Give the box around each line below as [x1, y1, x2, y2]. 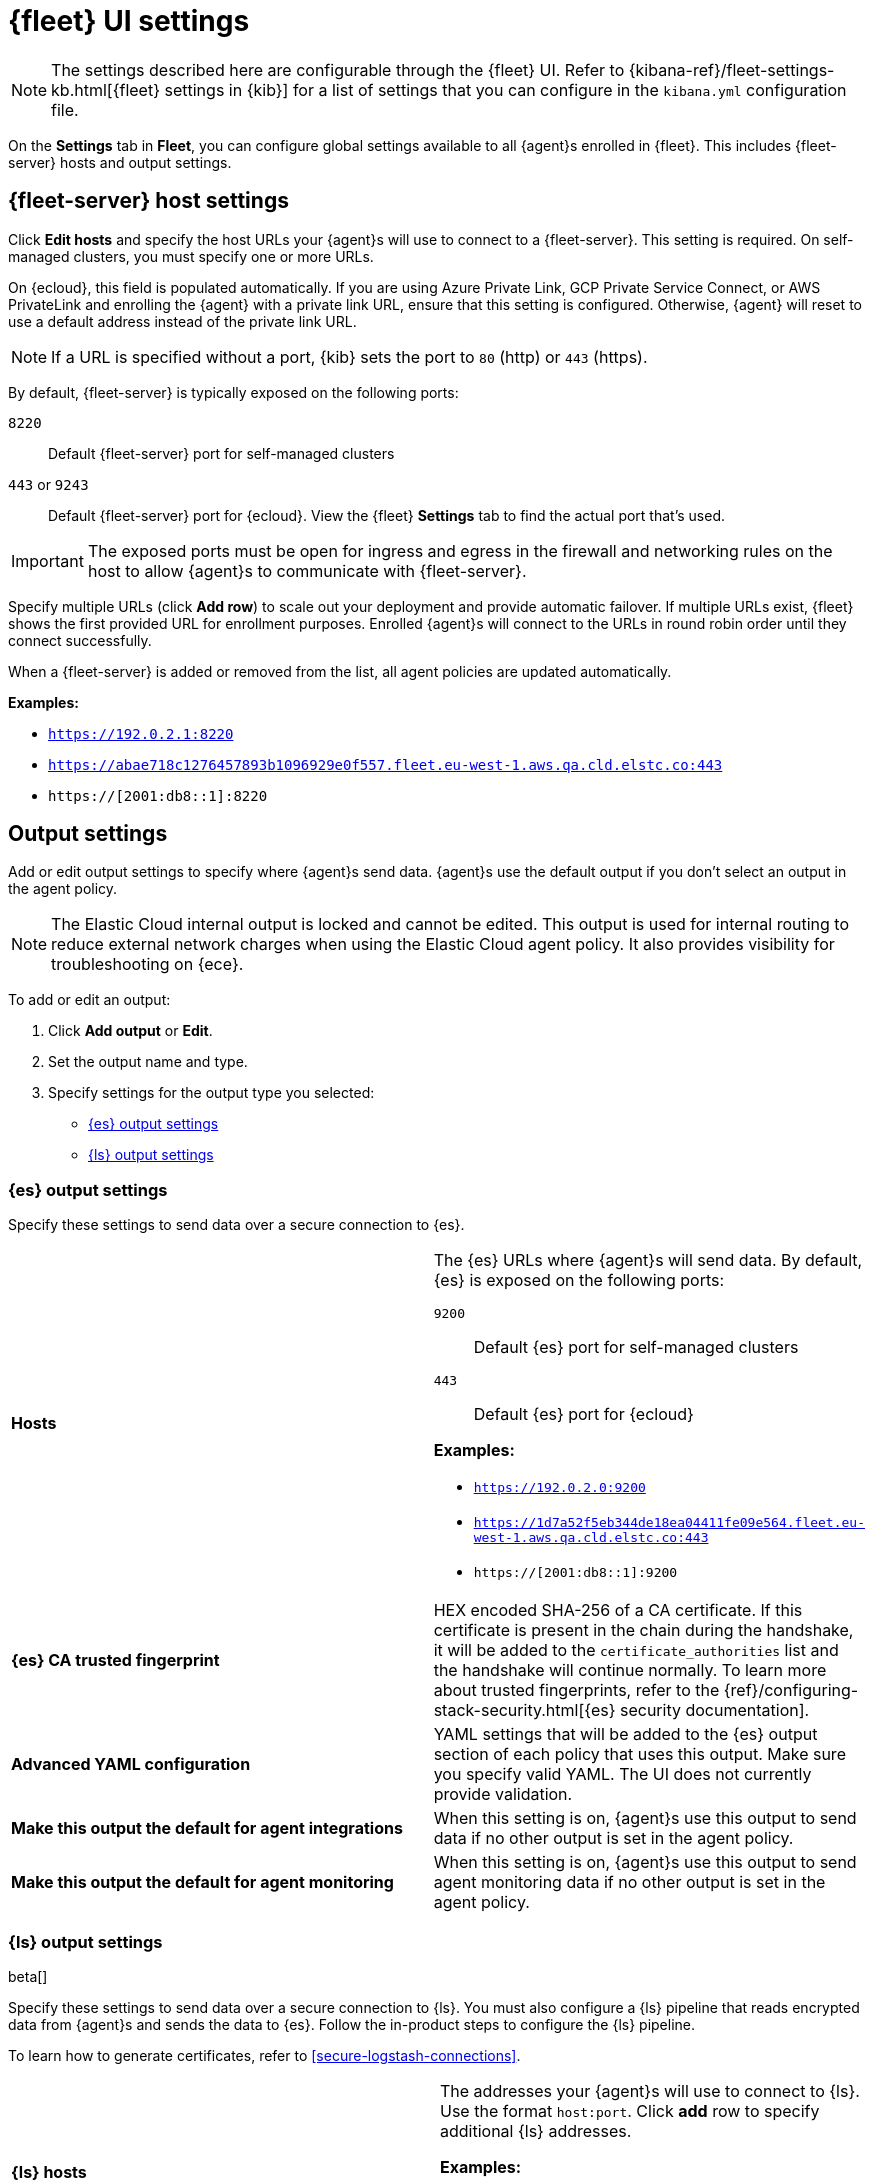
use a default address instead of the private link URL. [8, 312, 357, 330]
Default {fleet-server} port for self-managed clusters [48, 444, 395, 462]
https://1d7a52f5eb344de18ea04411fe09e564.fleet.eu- [473, 1515, 865, 1531]
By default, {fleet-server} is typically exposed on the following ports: [8, 383, 459, 401]
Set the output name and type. [48, 1053, 248, 1071]
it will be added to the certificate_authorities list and [433, 1640, 839, 1661]
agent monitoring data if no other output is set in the [433, 1872, 826, 1893]
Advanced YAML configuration [11, 1754, 251, 1775]
